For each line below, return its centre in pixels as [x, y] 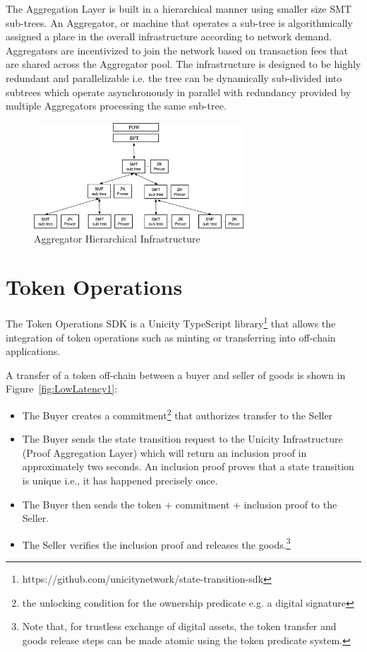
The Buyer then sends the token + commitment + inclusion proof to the [180, 504]
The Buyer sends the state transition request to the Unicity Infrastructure [182, 439]
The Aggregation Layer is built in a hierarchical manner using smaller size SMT [179, 8]
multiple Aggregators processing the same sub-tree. [116, 106]
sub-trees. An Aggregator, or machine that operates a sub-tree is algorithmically [179, 22]
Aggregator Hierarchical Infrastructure [117, 238]
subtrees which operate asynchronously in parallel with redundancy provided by [179, 92]
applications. [33, 351]
